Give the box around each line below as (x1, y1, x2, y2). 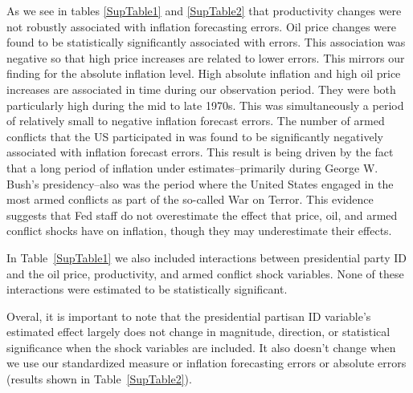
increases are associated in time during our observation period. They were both (6, 80, 396, 97)
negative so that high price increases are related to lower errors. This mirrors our (6, 49, 405, 66)
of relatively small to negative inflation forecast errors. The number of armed (6, 112, 385, 129)
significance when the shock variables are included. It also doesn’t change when (6, 338, 396, 355)
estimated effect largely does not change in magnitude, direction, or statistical (6, 323, 391, 340)
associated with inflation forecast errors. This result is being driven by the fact (6, 144, 394, 160)
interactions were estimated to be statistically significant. (6, 281, 288, 298)
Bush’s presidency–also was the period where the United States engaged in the (6, 175, 394, 192)
